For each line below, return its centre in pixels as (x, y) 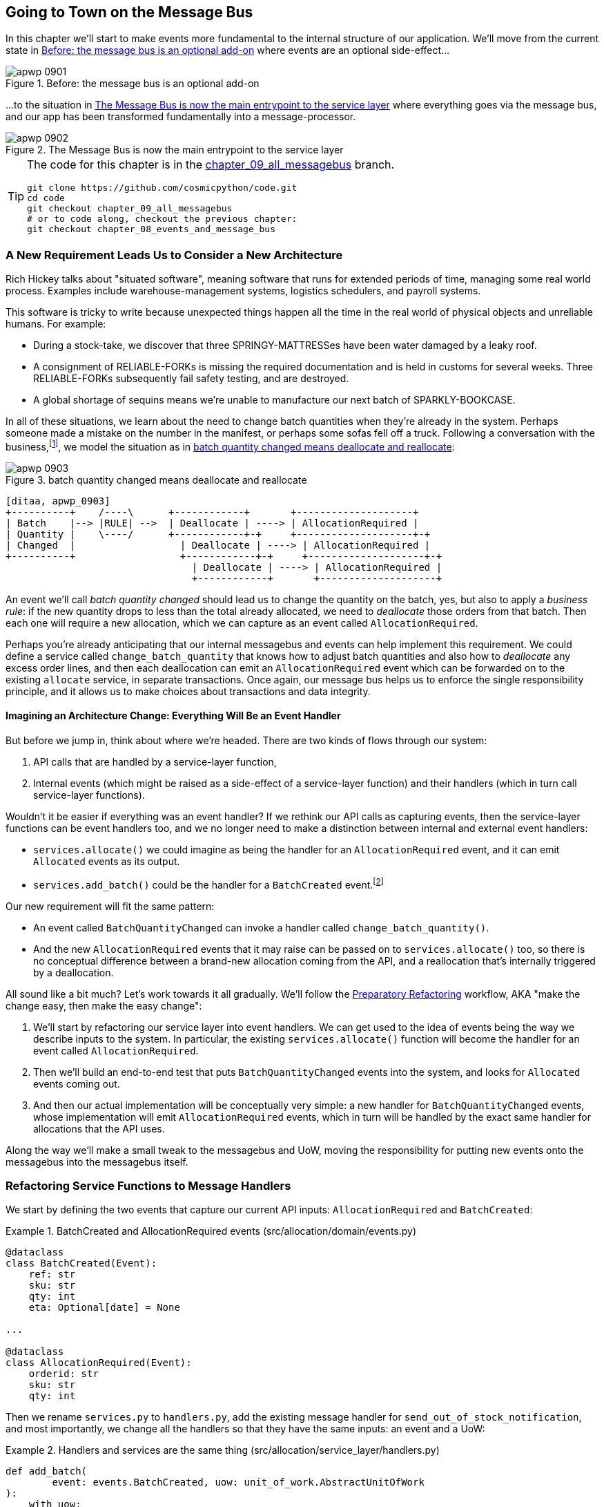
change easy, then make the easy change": (104, 1005)
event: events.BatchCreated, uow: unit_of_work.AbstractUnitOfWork (238, 1482)
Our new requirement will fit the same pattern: (110, 906)
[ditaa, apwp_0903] (58, 501)
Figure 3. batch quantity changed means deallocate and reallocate (156, 480)
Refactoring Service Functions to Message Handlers (148, 1186)
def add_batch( (47, 1471)
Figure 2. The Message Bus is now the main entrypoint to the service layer (175, 150)
